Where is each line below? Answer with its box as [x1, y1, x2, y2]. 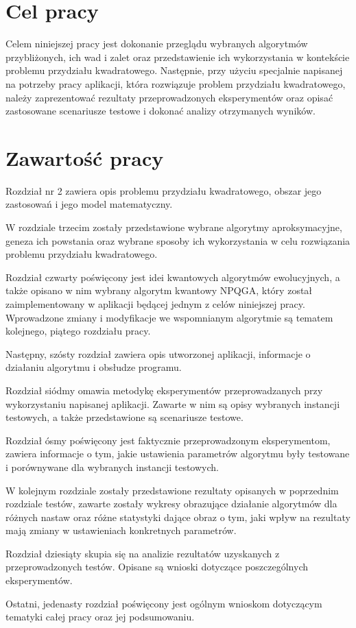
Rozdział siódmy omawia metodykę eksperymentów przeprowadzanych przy [5, 383, 323, 397]
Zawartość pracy [5, 143, 164, 171]
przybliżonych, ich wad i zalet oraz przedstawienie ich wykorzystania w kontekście [5, 49, 350, 64]
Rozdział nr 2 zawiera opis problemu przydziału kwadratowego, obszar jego [5, 183, 322, 197]
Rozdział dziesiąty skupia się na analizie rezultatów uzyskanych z [5, 546, 280, 560]
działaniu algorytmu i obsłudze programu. [5, 360, 182, 374]
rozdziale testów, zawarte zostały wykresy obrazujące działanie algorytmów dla [5, 496, 337, 511]
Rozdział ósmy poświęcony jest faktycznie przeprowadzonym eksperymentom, [5, 433, 331, 447]
